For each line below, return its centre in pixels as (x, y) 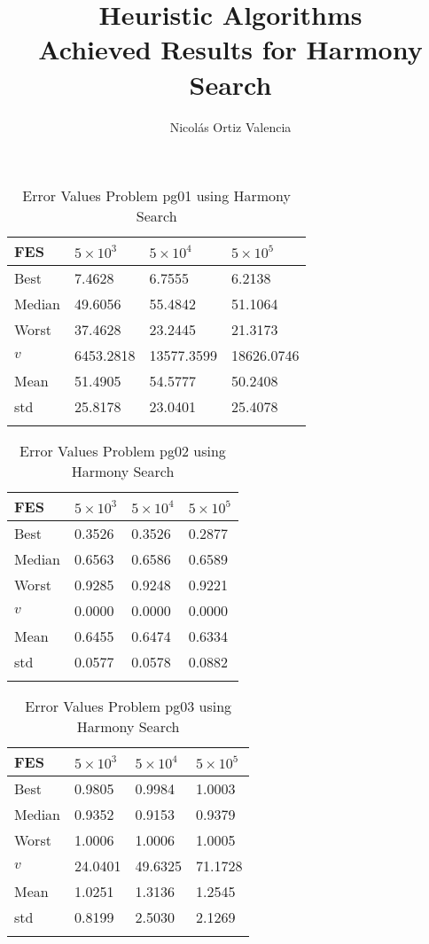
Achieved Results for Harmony (230, 49)
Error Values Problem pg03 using (129, 706)
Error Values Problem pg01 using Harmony (157, 196)
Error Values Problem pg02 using (123, 451)
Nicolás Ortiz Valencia (230, 126)
